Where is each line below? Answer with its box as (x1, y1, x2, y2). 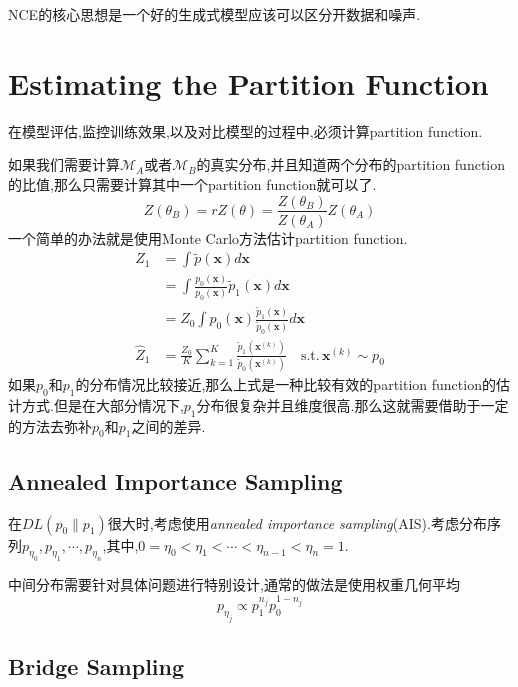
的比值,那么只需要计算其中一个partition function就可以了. (8, 173, 377, 194)
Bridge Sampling (8, 651, 185, 682)
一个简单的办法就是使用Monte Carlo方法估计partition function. (8, 227, 408, 248)
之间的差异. (131, 415, 206, 436)
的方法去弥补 (8, 415, 92, 436)
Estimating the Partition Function (8, 62, 489, 103)
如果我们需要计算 (8, 154, 120, 175)
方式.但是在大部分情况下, (21, 394, 184, 415)
